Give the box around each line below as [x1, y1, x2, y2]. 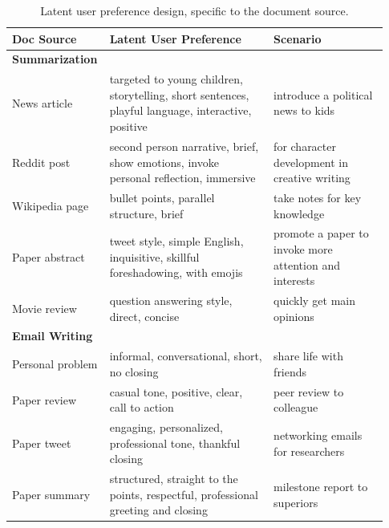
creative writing [274, 169, 351, 186]
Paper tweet [12, 434, 71, 451]
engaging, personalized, [109, 419, 223, 436]
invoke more [274, 240, 333, 257]
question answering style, [109, 292, 233, 308]
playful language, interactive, [109, 102, 252, 119]
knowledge [274, 205, 325, 221]
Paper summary [12, 485, 91, 502]
